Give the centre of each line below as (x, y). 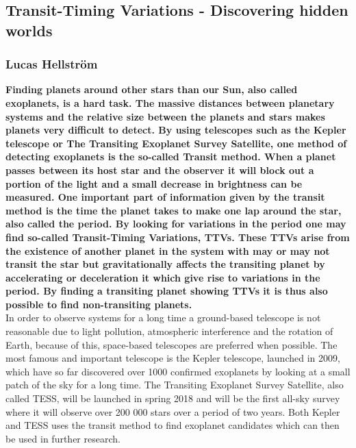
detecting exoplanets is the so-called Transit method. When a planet (171, 157)
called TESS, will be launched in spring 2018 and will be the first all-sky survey (173, 398)
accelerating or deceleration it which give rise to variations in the (163, 277)
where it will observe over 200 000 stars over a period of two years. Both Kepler (173, 411)
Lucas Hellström (52, 64)
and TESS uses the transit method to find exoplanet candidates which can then (173, 425)
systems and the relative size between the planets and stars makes (165, 116)
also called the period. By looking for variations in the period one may (176, 224)
